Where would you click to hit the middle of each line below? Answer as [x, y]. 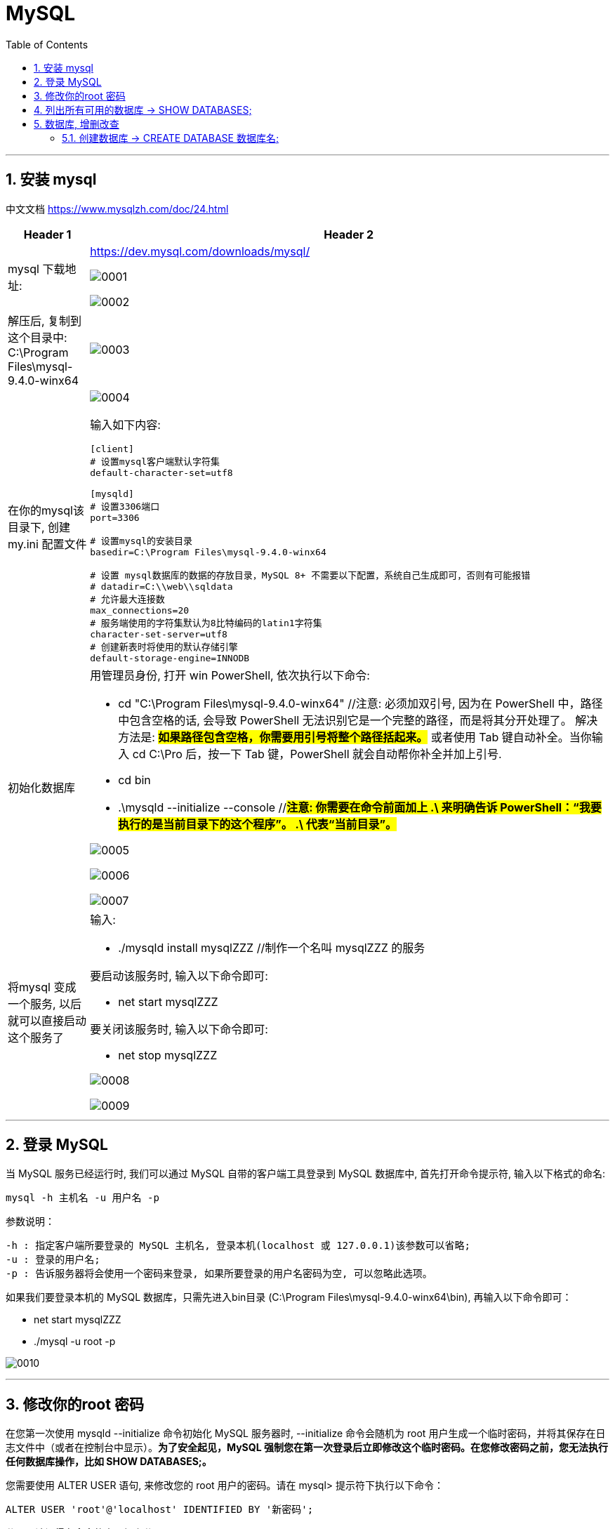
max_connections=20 [140, 610]
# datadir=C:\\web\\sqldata [161, 586]
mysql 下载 [37, 269]
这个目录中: [38, 337]
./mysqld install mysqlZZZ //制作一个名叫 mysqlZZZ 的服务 [272, 947]
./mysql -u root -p [75, 1342]
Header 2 [349, 234]
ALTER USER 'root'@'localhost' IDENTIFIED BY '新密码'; [160, 1510]
